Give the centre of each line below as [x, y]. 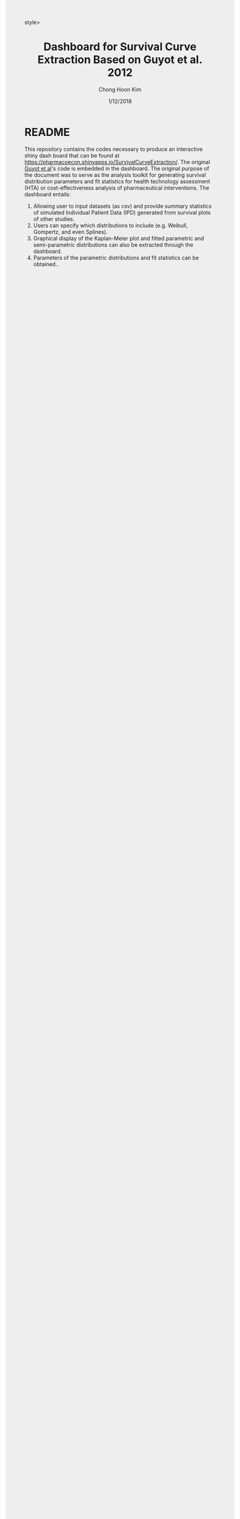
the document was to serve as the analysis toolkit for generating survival [115, 175]
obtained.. [46, 264]
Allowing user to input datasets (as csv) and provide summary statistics [122, 206]
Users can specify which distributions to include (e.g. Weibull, [110, 225]
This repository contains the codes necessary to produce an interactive [114, 149]
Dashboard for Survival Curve [120, 47]
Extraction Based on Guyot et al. [120, 60]
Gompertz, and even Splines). [70, 231]
